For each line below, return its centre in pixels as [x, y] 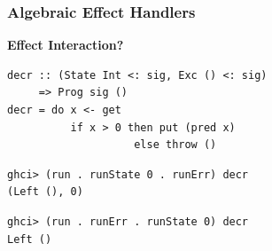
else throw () [175, 145]
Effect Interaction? [66, 45]
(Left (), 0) [45, 192]
